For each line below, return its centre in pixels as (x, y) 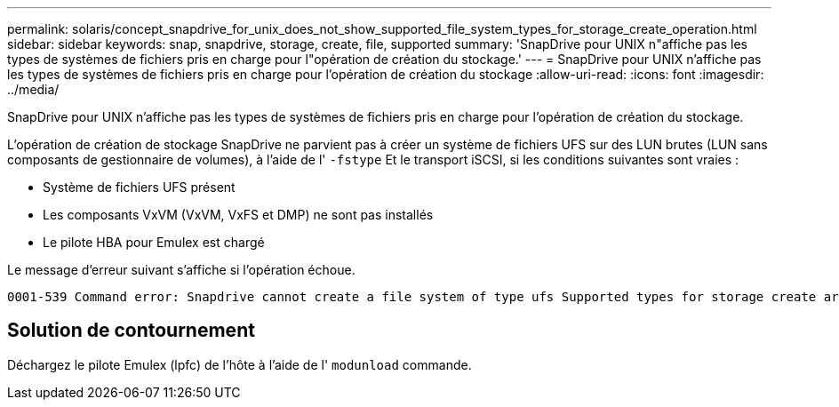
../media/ (33, 89)
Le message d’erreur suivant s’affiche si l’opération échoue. (181, 270)
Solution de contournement (131, 331)
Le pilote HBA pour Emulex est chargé (154, 242)
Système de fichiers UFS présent (139, 187)
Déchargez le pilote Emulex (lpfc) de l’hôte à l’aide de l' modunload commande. (240, 364)
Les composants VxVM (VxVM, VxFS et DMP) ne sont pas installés (238, 215)
